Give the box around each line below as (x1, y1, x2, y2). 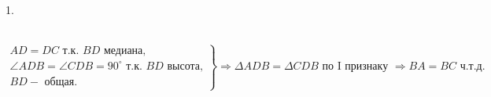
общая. (44, 77, 78, 88)
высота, (167, 60, 203, 72)
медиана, (103, 45, 146, 57)
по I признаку (322, 61, 389, 73)
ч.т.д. (460, 61, 485, 73)
